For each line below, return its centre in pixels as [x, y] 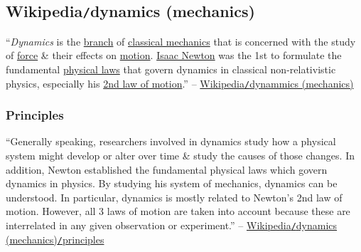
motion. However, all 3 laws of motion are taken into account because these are [178, 211]
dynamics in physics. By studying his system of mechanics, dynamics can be [172, 183]
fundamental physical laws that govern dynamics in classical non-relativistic [171, 69]
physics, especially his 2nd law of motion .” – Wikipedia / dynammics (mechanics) [180, 83]
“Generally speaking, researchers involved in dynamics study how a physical [171, 141]
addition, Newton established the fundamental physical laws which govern [167, 169]
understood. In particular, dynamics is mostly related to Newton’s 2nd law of [174, 197]
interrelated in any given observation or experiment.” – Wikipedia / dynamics [172, 225]
